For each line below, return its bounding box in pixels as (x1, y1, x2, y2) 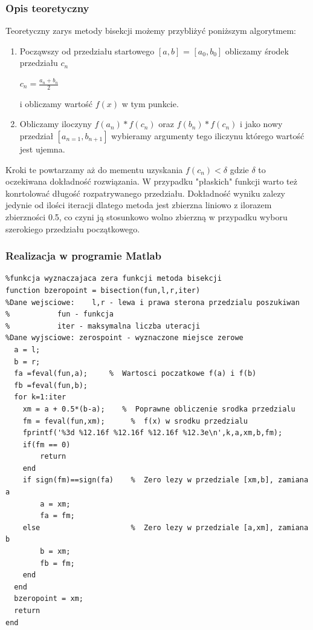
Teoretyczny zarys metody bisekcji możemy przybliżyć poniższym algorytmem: (5, 24, 296, 37)
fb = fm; (40, 559, 75, 568)
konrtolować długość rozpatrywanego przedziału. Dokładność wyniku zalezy (5, 186, 286, 199)
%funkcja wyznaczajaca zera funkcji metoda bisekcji (5, 274, 222, 283)
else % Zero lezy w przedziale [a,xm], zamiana (22, 523, 309, 532)
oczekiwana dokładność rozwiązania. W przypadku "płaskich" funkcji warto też (5, 175, 297, 188)
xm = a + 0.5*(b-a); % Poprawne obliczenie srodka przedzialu (22, 404, 295, 413)
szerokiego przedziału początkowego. (5, 222, 140, 235)
